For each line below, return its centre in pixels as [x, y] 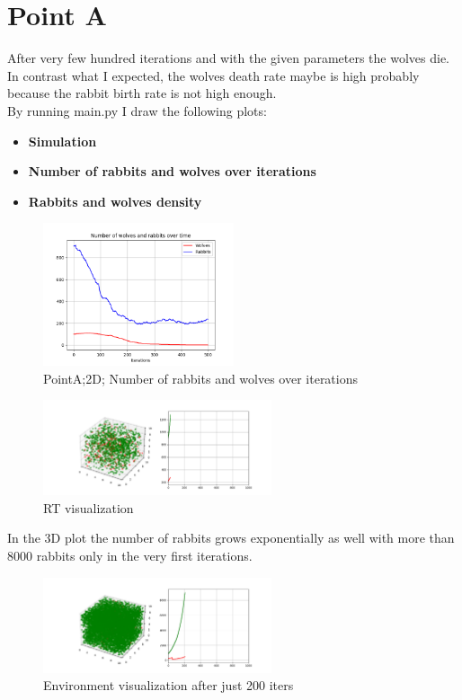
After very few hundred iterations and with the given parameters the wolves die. [229, 58]
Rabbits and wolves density [115, 201]
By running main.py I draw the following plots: [137, 110]
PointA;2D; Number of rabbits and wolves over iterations [201, 378]
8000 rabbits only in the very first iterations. [130, 556]
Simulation [62, 141]
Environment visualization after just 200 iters [169, 685]
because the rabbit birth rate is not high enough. [142, 93]
